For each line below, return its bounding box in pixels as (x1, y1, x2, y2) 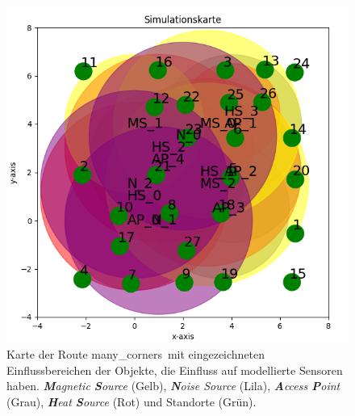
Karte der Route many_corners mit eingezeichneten (6, 346, 265, 363)
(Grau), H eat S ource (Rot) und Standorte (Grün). (6, 393, 257, 410)
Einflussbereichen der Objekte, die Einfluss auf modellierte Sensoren (6, 361, 343, 378)
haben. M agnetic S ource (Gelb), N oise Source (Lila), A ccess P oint (6, 377, 340, 394)
